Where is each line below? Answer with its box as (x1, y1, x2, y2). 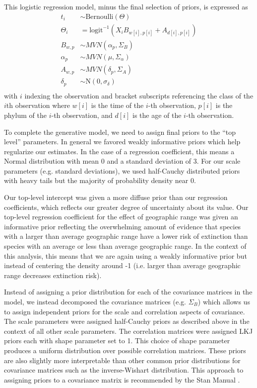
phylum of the (4, 109, 47, 120)
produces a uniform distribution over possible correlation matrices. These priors (4, 345, 246, 355)
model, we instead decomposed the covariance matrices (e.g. (4, 296, 186, 306)
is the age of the (132, 109, 182, 120)
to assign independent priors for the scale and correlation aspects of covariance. (4, 306, 245, 316)
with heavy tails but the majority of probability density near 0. (4, 175, 196, 186)
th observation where (6, 100, 70, 110)
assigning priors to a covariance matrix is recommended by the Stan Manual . (4, 374, 240, 385)
